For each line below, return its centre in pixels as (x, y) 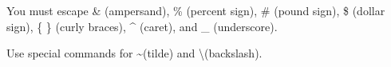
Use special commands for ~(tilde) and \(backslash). (134, 53)
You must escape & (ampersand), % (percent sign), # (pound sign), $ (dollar (196, 10)
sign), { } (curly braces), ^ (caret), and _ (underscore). (142, 26)
